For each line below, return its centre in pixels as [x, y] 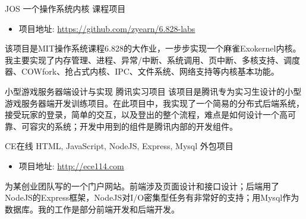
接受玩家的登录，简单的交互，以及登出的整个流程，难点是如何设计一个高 [146, 115]
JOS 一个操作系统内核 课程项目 [65, 8]
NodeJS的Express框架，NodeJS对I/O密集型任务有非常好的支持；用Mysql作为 [152, 197]
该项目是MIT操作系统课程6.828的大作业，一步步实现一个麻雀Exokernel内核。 [153, 48]
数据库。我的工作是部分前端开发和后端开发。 [92, 209]
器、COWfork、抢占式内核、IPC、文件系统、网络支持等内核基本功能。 [142, 71]
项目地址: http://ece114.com [71, 165]
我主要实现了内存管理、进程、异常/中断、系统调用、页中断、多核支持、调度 [152, 59]
